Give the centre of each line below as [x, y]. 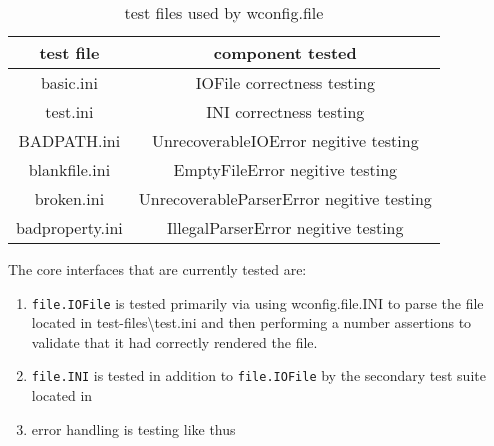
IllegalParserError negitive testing [285, 227]
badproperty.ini [69, 227]
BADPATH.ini [69, 140]
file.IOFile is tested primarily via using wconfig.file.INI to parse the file [257, 302]
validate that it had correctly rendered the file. [174, 341]
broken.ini [69, 198]
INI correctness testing [285, 111]
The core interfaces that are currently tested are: [157, 269]
